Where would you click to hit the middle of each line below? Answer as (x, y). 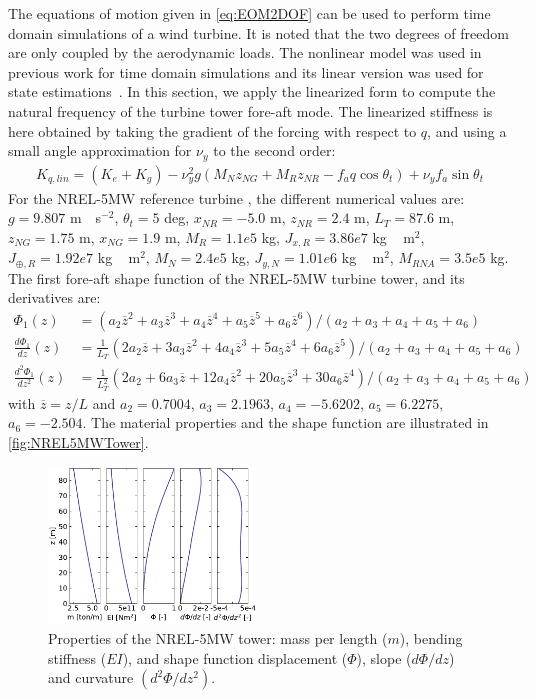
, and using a (467, 130)
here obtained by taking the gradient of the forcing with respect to (212, 130)
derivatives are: (54, 297)
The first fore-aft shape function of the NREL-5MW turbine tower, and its (236, 277)
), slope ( (384, 657)
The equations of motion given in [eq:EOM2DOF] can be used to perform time (249, 13)
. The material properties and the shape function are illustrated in (285, 422)
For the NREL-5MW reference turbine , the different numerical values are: (236, 197)
